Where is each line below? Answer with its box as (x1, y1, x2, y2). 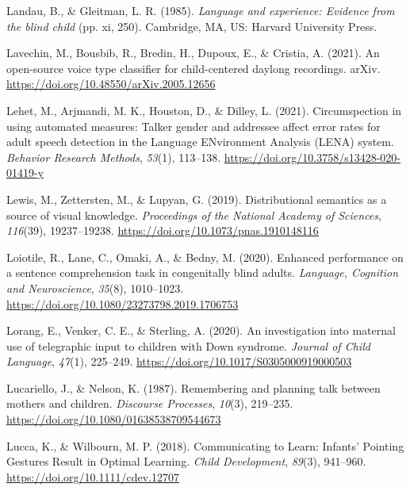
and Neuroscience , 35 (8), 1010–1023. (6, 279, 184, 296)
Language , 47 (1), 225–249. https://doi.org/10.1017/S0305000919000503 (6, 353, 352, 370)
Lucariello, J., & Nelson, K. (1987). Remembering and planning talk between (6, 379, 381, 396)
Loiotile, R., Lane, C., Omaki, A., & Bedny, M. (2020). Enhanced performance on (6, 248, 404, 265)
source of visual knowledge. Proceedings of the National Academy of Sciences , (6, 206, 381, 223)
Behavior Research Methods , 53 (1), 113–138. (6, 148, 221, 165)
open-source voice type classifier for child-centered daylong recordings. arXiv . (6, 59, 381, 76)
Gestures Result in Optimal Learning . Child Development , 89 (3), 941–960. (6, 453, 366, 470)
